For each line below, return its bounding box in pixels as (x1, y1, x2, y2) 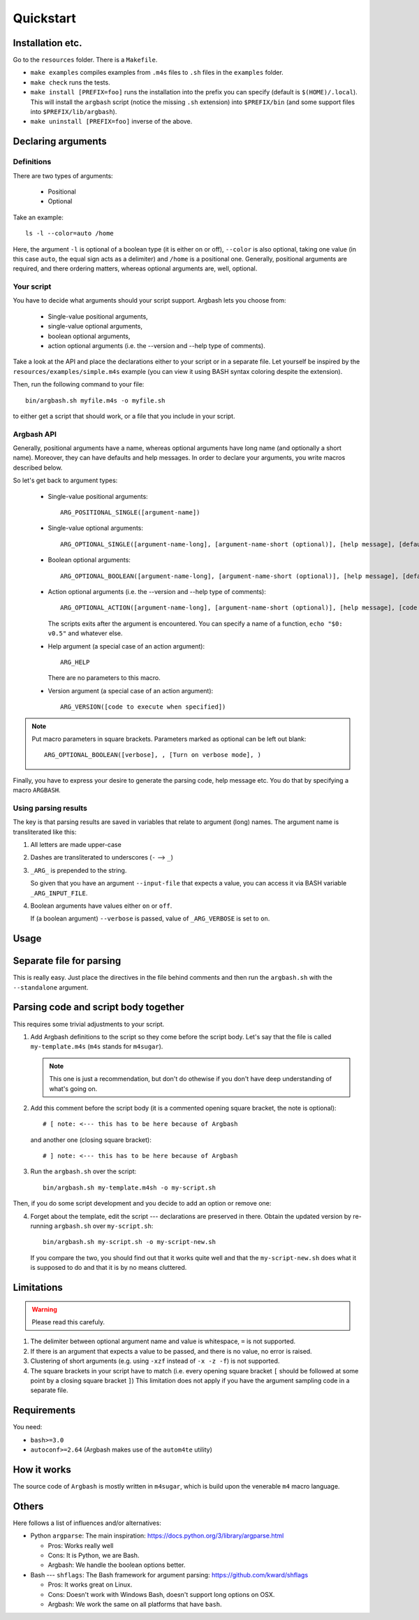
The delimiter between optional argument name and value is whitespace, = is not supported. (30, 1337, 296, 1345)
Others (13, 1500, 44, 1512)
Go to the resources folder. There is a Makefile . (13, 56, 158, 64)
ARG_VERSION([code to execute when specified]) (60, 703, 226, 711)
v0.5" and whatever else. (47, 629, 123, 637)
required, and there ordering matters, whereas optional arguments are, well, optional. (13, 264, 258, 273)
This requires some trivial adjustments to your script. (13, 1020, 165, 1028)
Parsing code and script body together (13, 1001, 184, 1013)
